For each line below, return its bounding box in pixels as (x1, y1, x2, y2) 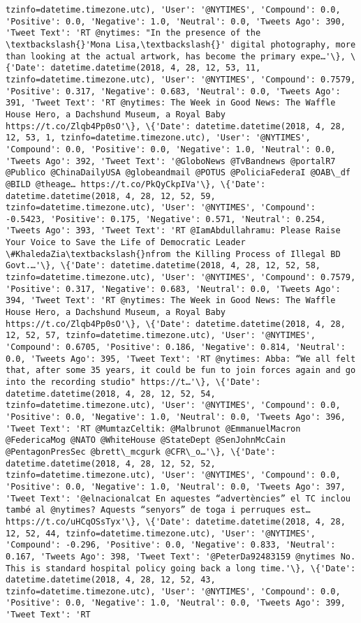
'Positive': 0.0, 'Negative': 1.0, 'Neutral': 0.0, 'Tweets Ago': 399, (6, 598, 346, 608)
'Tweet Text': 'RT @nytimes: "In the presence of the (6, 28, 261, 38)
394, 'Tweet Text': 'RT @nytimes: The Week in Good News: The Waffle (6, 295, 336, 306)
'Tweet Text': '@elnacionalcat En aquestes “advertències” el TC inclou (6, 493, 351, 504)
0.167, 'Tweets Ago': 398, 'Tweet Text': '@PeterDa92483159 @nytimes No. (6, 551, 356, 562)
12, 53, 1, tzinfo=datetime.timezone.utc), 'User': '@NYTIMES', (6, 133, 311, 143)
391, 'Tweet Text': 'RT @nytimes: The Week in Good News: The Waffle (6, 98, 336, 108)
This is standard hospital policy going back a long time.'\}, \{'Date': (6, 563, 356, 573)
